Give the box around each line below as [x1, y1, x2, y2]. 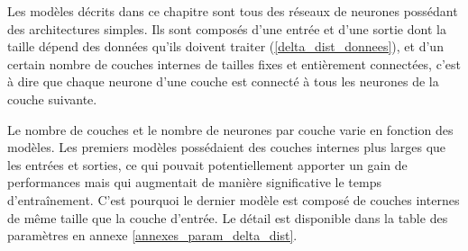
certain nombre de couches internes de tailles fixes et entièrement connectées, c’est [7, 54, 461, 73]
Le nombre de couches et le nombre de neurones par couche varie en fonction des [7, 120, 454, 139]
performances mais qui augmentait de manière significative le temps [7, 173, 381, 192]
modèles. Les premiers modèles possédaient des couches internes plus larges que [7, 138, 446, 157]
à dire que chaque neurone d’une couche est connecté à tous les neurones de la [7, 72, 439, 91]
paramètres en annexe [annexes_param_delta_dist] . [7, 226, 298, 245]
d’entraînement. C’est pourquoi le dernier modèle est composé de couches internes [7, 190, 460, 209]
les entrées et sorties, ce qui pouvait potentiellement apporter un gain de [7, 155, 408, 174]
